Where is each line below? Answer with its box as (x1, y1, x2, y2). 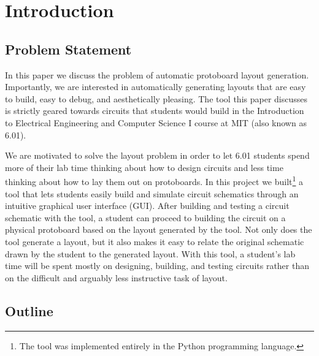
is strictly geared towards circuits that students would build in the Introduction (5, 104, 304, 117)
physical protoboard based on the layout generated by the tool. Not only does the (5, 223, 312, 236)
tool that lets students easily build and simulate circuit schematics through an (5, 187, 299, 200)
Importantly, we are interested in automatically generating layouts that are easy (5, 80, 306, 93)
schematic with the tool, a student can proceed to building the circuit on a (5, 211, 286, 224)
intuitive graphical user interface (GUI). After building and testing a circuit (5, 199, 290, 212)
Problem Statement (5, 39, 132, 58)
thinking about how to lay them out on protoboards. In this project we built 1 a (5, 173, 304, 187)
